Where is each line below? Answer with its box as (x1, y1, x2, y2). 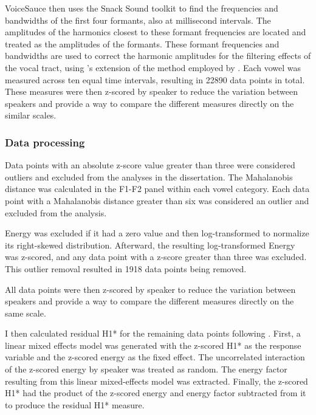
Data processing (5, 134, 85, 149)
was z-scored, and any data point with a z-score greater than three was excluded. (5, 250, 307, 263)
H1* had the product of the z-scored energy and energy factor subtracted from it (5, 386, 306, 399)
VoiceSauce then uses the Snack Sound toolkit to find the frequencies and (5, 2, 278, 14)
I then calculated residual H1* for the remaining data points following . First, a (5, 327, 301, 340)
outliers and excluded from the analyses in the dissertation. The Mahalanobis (5, 170, 293, 183)
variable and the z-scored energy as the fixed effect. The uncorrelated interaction (5, 351, 305, 363)
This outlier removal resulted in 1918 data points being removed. (5, 262, 247, 275)
